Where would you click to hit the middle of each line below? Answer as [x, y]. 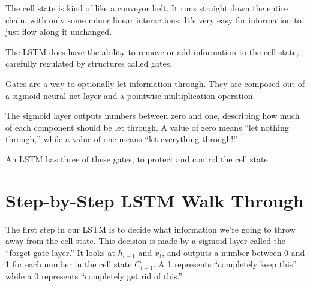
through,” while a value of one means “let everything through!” [121, 139]
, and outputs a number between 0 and [234, 252]
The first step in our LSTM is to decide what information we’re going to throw [151, 229]
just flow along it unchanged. [59, 31]
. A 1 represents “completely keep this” [225, 264]
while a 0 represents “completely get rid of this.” [94, 276]
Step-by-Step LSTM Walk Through [155, 200]
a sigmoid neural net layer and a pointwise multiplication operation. [130, 95]
